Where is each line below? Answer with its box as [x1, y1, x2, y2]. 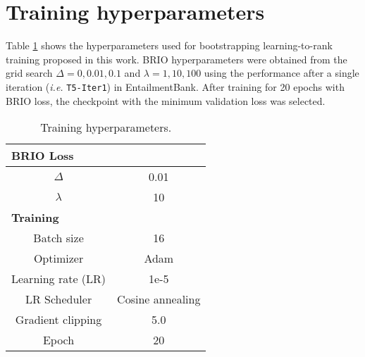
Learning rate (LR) [11, 270, 106, 287]
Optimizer [33, 250, 84, 267]
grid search [6, 65, 53, 80]
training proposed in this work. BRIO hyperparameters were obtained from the [6, 51, 347, 66]
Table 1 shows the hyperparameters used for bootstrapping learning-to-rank [6, 38, 333, 53]
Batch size [33, 230, 84, 246]
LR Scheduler [25, 291, 92, 308]
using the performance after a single [204, 65, 359, 80]
